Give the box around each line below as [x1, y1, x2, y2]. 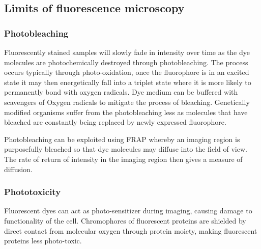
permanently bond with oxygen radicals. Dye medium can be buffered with [4, 87, 238, 97]
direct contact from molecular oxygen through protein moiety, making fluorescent [4, 225, 257, 236]
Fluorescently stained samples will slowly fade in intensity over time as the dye [4, 47, 250, 57]
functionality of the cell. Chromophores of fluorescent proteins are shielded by [4, 215, 246, 226]
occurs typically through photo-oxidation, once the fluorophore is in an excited [4, 67, 249, 77]
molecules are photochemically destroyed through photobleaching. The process [4, 57, 248, 67]
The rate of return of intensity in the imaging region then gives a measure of [4, 153, 243, 164]
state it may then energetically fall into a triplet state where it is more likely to [4, 76, 251, 87]
